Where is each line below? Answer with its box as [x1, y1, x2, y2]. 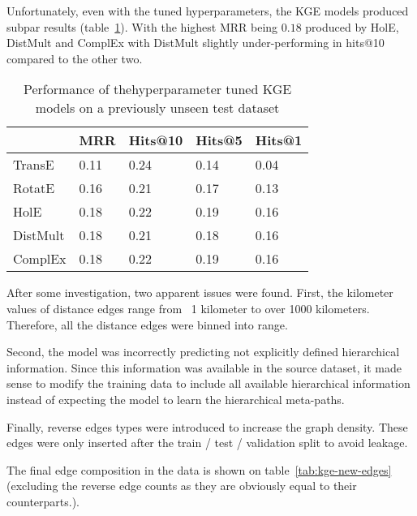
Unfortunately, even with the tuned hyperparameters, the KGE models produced [6, 2, 409, 19]
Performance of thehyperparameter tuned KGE [24, 80, 292, 99]
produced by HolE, [305, 18, 399, 35]
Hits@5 [196, 131, 243, 150]
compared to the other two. [6, 49, 143, 67]
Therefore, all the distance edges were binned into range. [6, 316, 288, 333]
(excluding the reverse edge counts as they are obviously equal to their [6, 477, 357, 494]
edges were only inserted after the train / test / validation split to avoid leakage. [6, 434, 408, 451]
